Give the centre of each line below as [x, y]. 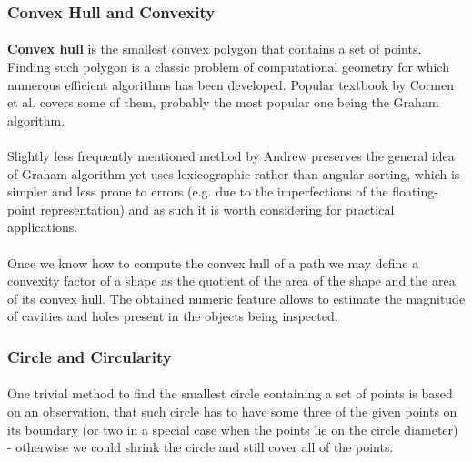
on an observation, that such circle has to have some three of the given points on [232, 411]
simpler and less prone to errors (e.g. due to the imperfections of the [198, 191]
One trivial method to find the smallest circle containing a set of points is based [230, 393]
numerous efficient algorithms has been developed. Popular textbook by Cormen [231, 84]
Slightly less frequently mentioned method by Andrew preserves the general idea [231, 156]
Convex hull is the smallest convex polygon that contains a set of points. [215, 49]
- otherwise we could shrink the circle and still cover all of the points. [201, 447]
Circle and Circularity [90, 356]
